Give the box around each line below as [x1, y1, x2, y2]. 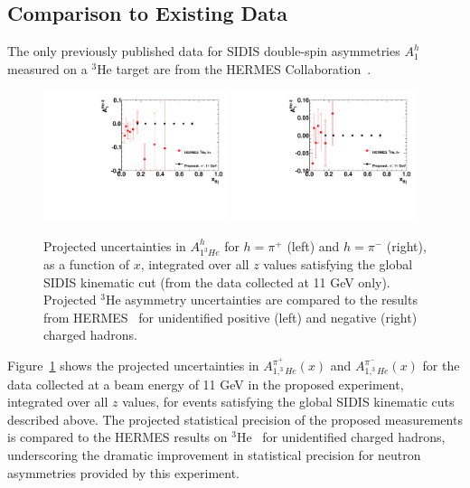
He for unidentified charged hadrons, [236, 427, 446, 446]
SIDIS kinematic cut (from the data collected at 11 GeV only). [43, 272, 390, 291]
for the [422, 356, 460, 375]
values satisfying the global [263, 255, 413, 274]
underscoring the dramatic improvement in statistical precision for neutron [7, 446, 421, 465]
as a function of [43, 255, 129, 274]
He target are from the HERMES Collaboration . [97, 59, 371, 78]
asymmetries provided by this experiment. [7, 463, 240, 482]
